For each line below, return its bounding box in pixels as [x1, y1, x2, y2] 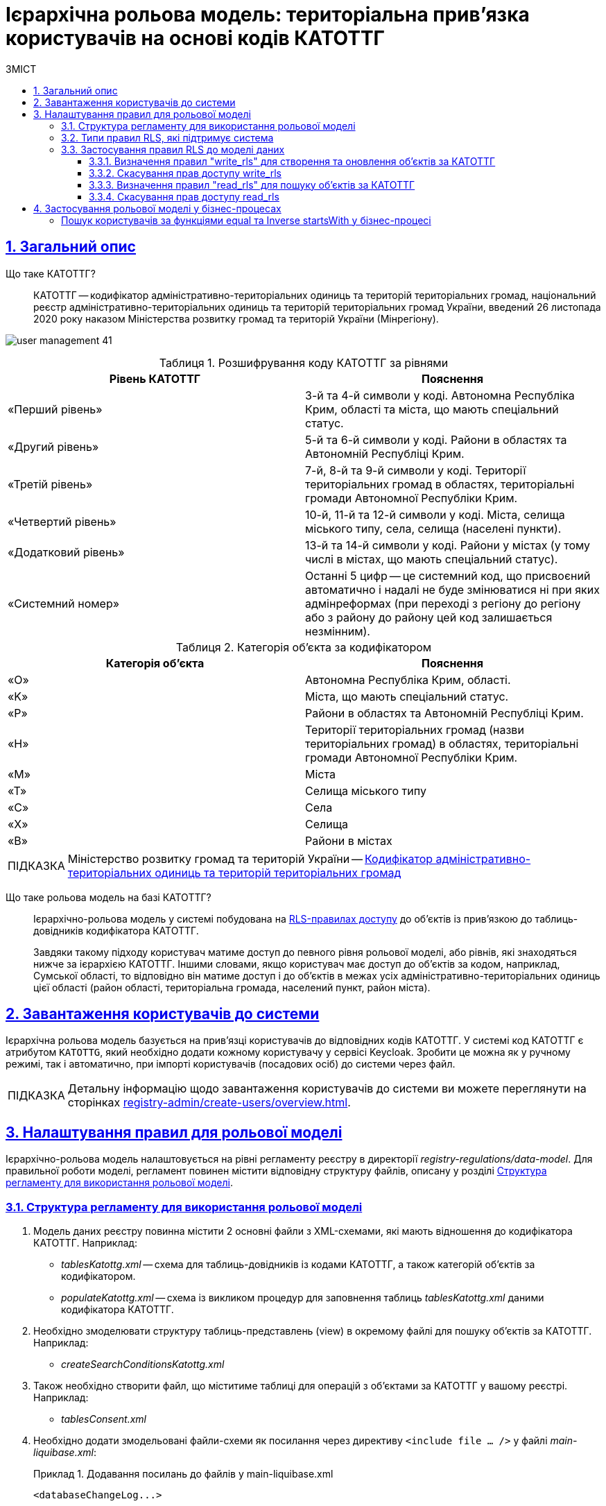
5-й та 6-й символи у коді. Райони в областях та [305, 432, 567, 447]
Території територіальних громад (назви [305, 722, 524, 737]
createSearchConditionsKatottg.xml [61, 1358, 225, 1371]
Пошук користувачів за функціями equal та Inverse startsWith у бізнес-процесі [61, 214, 431, 226]
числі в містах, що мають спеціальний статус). [305, 551, 558, 566]
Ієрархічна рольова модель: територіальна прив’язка [6, 3, 530, 26]
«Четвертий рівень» [8, 514, 116, 529]
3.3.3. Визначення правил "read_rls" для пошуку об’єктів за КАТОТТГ [89, 178, 415, 191]
